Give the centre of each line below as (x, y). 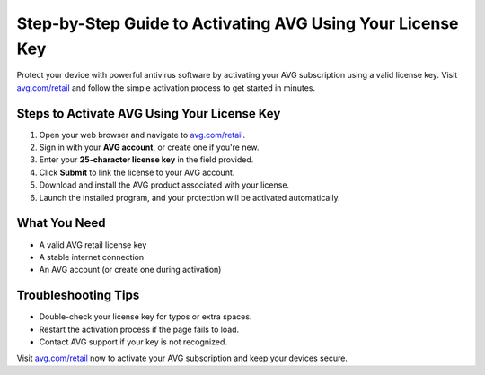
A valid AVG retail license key (93, 244)
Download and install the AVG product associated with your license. (164, 185)
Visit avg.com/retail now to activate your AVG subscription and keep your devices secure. (182, 358)
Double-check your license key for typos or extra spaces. (145, 317)
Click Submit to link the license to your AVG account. (137, 172)
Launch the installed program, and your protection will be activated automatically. (190, 197)
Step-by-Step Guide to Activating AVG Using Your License (238, 23)
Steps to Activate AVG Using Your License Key (149, 113)
